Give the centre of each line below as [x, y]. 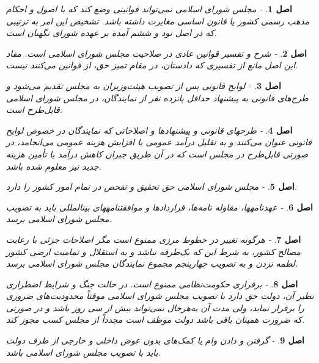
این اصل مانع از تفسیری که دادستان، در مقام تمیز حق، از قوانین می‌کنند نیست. [152, 65]
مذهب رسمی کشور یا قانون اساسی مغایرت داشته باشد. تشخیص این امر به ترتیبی [158, 20]
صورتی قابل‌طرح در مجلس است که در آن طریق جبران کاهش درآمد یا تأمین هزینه [157, 153]
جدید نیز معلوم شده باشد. [54, 166]
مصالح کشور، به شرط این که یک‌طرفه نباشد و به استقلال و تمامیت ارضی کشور [153, 251]
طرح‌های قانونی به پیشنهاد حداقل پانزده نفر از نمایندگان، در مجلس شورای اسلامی [157, 97]
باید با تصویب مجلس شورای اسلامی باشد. [83, 352]
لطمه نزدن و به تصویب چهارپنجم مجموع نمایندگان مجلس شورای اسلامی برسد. [152, 263]
